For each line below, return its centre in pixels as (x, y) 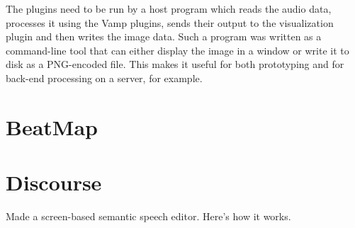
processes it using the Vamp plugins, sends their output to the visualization (170, 22)
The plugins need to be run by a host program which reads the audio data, (169, 8)
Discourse (54, 182)
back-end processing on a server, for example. (104, 78)
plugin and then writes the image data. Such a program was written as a (164, 36)
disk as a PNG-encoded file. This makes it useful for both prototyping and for (175, 64)
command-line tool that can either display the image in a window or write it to (177, 50)
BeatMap (52, 126)
